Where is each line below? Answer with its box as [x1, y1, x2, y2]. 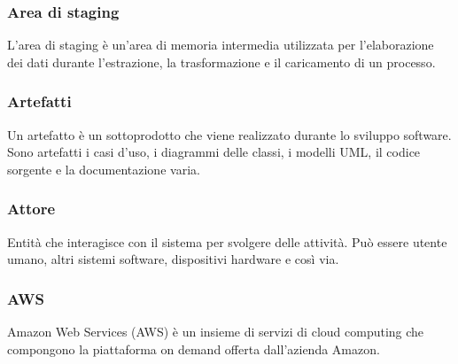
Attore [7, 197, 56, 220]
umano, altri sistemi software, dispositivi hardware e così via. [7, 250, 339, 268]
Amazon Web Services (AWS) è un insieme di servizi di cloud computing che [7, 322, 424, 341]
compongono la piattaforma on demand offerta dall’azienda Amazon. [7, 339, 380, 358]
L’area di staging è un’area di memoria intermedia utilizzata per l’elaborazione [7, 35, 434, 54]
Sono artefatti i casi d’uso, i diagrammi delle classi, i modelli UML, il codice [7, 143, 421, 161]
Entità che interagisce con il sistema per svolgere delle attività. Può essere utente [7, 232, 447, 251]
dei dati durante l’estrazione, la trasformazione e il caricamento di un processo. [7, 52, 436, 71]
